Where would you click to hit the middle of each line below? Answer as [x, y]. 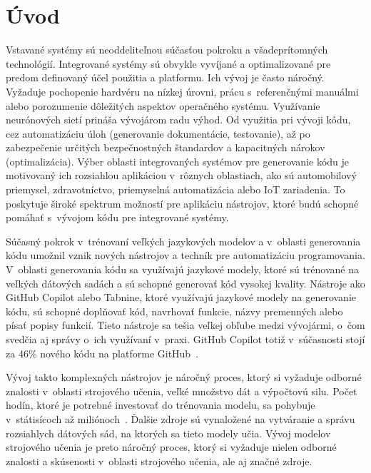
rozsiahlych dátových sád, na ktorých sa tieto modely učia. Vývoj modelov [168, 433]
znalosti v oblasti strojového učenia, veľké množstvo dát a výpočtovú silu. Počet [182, 391]
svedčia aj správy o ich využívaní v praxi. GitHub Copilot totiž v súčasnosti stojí [185, 339]
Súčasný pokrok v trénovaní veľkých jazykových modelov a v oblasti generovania [183, 241]
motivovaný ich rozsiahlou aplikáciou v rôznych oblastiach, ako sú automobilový [181, 175]
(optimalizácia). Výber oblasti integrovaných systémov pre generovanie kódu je [178, 161]
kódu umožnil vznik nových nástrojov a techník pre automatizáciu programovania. [185, 255]
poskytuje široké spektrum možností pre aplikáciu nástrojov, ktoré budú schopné [182, 203]
